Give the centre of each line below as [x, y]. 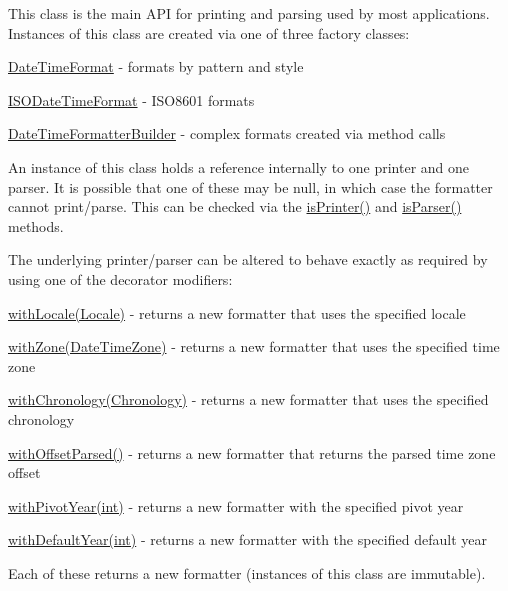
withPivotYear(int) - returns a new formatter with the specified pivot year [236, 505]
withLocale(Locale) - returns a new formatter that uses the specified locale [237, 312]
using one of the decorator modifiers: [120, 278]
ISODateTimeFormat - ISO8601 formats [131, 99]
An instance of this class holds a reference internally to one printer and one [239, 166]
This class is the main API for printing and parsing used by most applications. [249, 13]
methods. [36, 225]
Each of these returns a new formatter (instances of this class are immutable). [247, 572]
